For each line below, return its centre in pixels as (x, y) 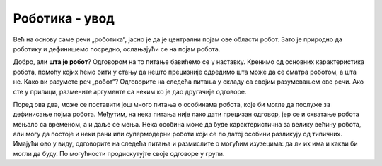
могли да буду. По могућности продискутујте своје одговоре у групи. (119, 153)
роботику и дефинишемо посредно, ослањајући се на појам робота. (117, 49)
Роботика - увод (64, 18)
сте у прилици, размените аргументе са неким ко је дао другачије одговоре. (130, 91)
